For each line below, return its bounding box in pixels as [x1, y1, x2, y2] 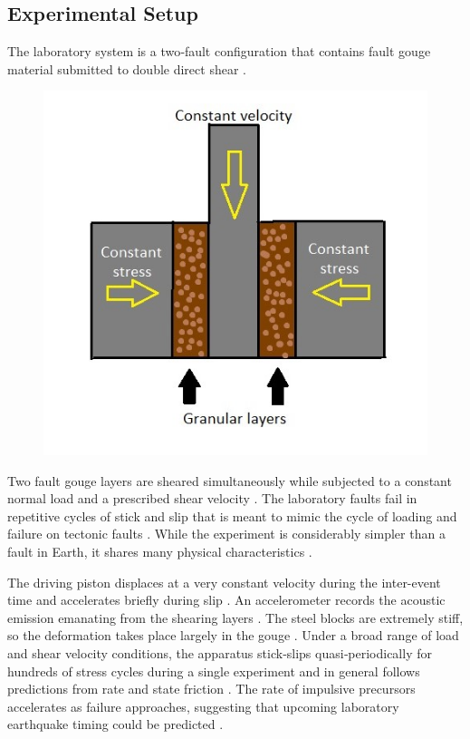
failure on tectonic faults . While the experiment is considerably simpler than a [7, 524, 446, 543]
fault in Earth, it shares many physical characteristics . [7, 542, 312, 561]
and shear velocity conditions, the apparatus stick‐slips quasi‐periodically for [7, 644, 432, 663]
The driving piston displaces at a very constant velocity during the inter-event [7, 572, 441, 591]
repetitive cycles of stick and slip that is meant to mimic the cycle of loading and [7, 506, 457, 525]
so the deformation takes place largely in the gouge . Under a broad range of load [7, 626, 459, 645]
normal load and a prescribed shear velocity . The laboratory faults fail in [7, 489, 417, 508]
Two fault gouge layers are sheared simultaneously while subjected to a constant [7, 471, 452, 490]
